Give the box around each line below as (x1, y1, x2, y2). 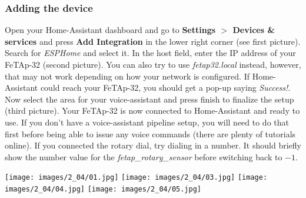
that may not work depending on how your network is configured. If (5, 70, 250, 82)
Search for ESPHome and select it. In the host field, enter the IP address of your (5, 47, 296, 59)
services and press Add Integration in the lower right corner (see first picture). (5, 35, 301, 47)
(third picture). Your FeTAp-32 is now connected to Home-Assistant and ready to (5, 104, 300, 117)
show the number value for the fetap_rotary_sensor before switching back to (5, 150, 282, 163)
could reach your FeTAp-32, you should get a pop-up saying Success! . (40, 81, 291, 94)
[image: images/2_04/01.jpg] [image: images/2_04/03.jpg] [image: (5, 173, 268, 182)
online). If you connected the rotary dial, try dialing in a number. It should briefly (5, 139, 301, 151)
